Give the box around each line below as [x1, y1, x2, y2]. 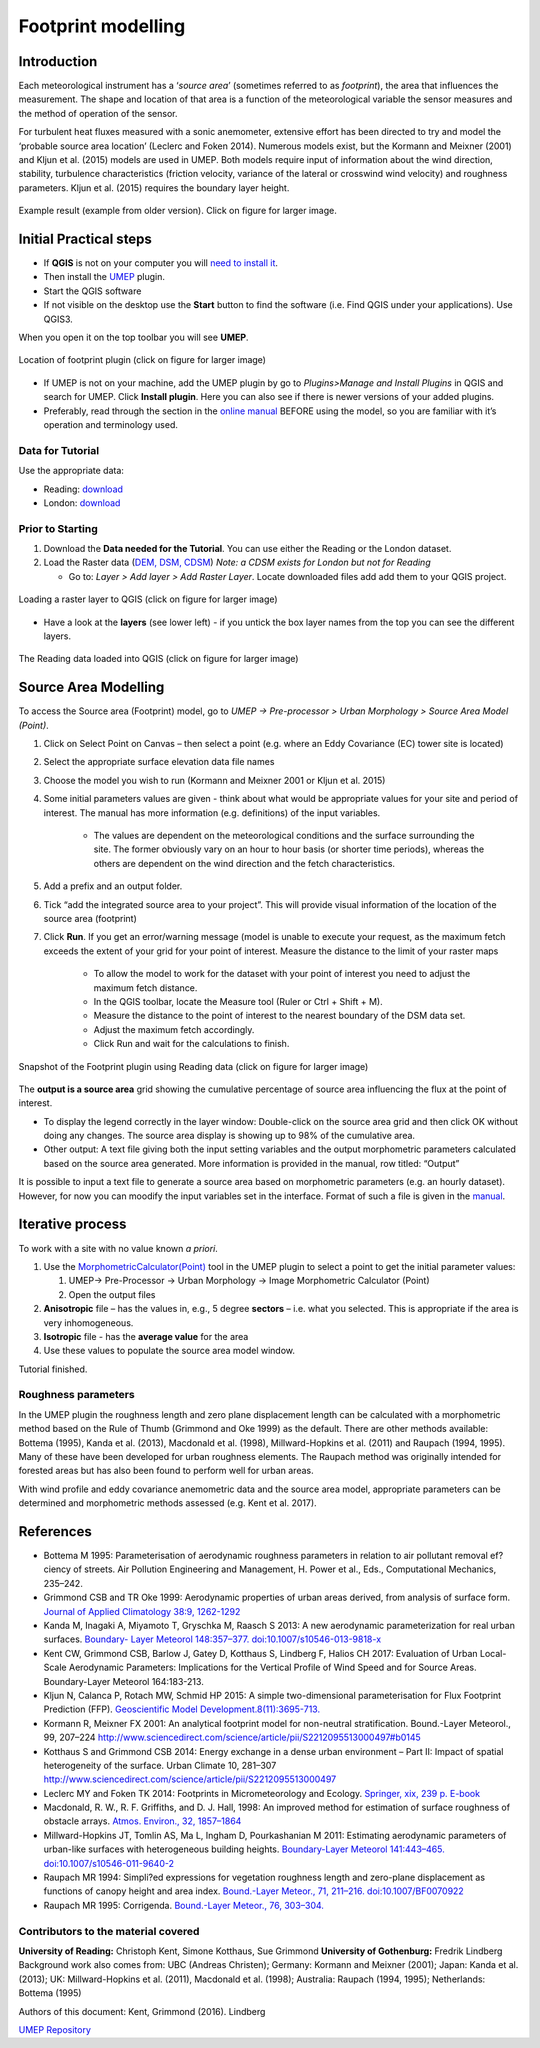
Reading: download [43, 483, 124, 495]
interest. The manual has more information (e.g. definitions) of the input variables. [43, 806, 381, 819]
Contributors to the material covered [18, 1924, 200, 1938]
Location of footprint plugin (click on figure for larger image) [18, 354, 267, 366]
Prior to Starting [18, 521, 99, 535]
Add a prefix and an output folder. [43, 880, 183, 892]
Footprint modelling [18, 15, 186, 37]
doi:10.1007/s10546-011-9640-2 [43, 1857, 175, 1869]
